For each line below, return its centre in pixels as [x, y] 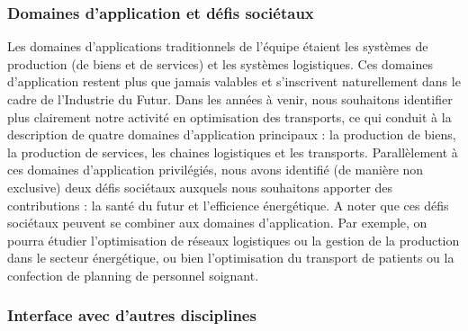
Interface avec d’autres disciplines [132, 315]
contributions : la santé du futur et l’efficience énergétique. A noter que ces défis [228, 205]
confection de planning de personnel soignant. [133, 275]
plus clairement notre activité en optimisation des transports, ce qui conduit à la [229, 116]
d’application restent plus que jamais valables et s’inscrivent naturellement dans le [234, 81]
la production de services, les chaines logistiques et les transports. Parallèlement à [233, 152]
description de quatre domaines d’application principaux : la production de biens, [232, 134]
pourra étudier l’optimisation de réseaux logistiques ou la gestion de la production [234, 240]
